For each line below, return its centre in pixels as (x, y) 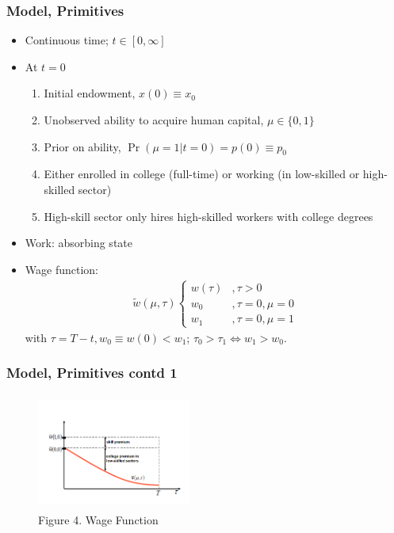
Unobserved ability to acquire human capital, (154, 120)
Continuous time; (67, 40)
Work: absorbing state (78, 243)
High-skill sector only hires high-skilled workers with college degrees (208, 216)
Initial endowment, (90, 93)
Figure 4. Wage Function (98, 520)
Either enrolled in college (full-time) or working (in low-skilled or (202, 174)
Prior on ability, (82, 146)
